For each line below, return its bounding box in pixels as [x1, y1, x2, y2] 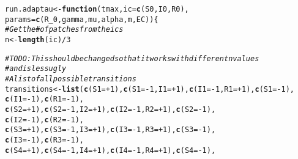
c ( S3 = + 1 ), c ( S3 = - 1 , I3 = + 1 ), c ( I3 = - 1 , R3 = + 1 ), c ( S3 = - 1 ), [5, 125, 216, 135]
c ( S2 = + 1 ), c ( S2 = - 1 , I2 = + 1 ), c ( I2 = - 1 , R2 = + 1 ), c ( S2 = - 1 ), [5, 105, 216, 114]
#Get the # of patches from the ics [5, 25, 124, 34]
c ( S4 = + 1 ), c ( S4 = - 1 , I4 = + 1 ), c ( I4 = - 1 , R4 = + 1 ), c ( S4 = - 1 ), [5, 146, 216, 155]
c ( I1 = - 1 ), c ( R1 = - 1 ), [5, 95, 84, 104]
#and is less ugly [5, 64, 67, 73]
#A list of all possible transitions [5, 74, 136, 83]
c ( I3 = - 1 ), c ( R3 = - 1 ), [5, 135, 84, 144]
